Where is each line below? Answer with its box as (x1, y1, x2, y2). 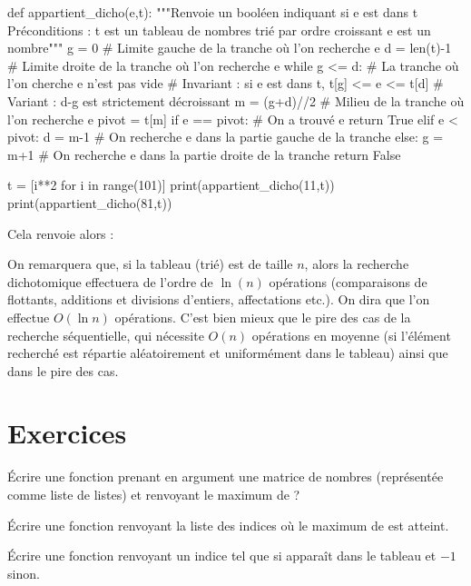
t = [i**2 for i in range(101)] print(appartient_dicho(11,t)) (7, 175, 335, 194)
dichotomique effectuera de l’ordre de (7, 272, 213, 291)
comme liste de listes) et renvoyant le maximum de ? (7, 485, 300, 503)
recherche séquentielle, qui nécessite (7, 325, 204, 344)
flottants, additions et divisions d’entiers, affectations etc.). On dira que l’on (7, 290, 430, 309)
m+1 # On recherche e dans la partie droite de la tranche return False (7, 144, 401, 164)
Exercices (7, 414, 127, 452)
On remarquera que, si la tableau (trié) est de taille (7, 254, 293, 273)
